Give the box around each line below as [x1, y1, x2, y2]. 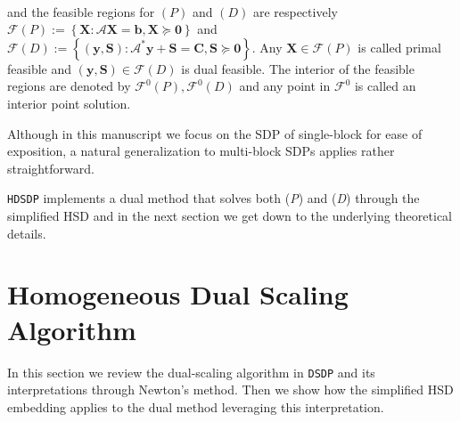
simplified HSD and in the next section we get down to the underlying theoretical [7, 207, 452, 224]
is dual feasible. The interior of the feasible [181, 59, 415, 77]
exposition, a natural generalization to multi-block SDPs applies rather [7, 142, 395, 160]
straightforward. [7, 158, 94, 177]
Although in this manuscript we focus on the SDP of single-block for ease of [7, 124, 423, 142]
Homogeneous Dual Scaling [7, 276, 349, 312]
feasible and [7, 59, 72, 77]
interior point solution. [7, 93, 131, 112]
